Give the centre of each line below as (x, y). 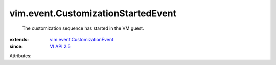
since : (16, 47)
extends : (19, 39)
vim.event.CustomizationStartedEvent (93, 13)
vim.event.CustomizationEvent (82, 39)
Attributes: (20, 56)
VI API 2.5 (60, 47)
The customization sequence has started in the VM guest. (83, 28)
